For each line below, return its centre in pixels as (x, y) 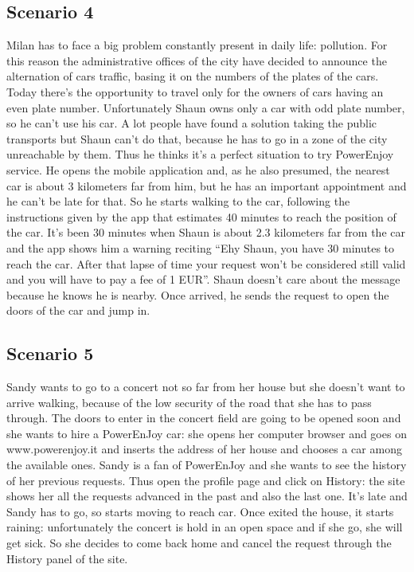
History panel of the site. (67, 558)
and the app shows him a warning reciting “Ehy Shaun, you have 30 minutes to (201, 247)
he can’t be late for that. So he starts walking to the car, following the (178, 201)
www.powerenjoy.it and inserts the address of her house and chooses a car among (204, 449)
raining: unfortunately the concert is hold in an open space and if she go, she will (205, 527)
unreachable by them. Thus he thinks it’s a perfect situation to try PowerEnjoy (200, 154)
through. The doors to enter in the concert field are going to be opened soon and (204, 418)
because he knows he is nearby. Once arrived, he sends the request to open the (198, 294)
